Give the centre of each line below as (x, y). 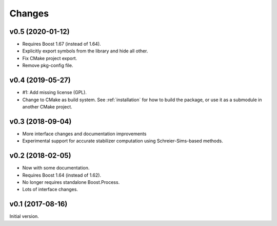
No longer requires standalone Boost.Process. (71, 182)
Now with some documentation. (56, 168)
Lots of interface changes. (50, 190)
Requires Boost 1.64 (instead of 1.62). (62, 175)
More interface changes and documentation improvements (84, 134)
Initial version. (24, 216)
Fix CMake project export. (50, 58)
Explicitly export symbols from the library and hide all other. (85, 51)
